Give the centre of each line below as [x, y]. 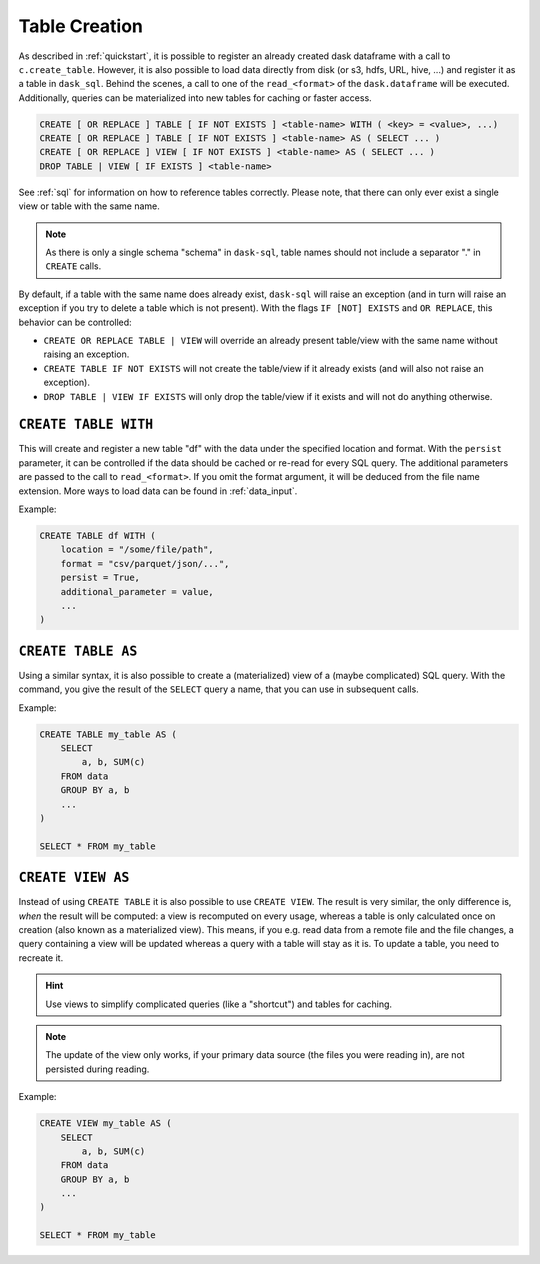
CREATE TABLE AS [78, 651]
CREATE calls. [73, 266]
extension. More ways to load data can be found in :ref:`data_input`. [158, 491]
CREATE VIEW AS [74, 878]
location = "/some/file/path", [137, 549]
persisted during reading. [97, 1069]
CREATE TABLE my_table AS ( [108, 734]
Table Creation [81, 26]
